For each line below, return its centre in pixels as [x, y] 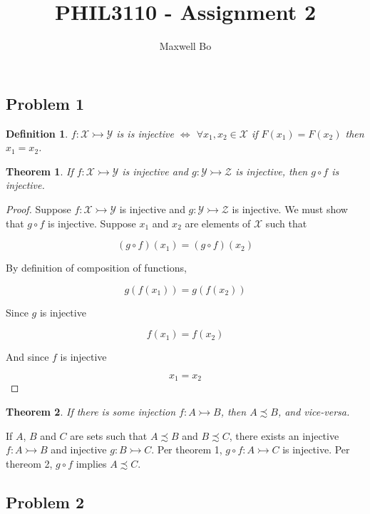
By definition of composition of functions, [96, 268]
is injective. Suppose [92, 223]
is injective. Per [316, 449]
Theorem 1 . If [40, 171]
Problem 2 [45, 502]
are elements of [218, 223]
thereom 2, [29, 463]
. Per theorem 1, [187, 449]
